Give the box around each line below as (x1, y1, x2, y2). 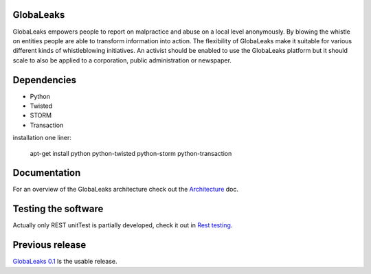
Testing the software (12, 203, 104, 215)
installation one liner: (12, 134, 72, 142)
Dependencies (12, 74, 77, 86)
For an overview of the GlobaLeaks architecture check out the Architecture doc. (12, 185, 239, 194)
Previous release (12, 239, 87, 251)
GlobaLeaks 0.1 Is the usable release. (12, 258, 117, 266)
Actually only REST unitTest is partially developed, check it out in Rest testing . (12, 221, 233, 229)
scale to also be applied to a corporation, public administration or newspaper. (12, 56, 232, 65)
